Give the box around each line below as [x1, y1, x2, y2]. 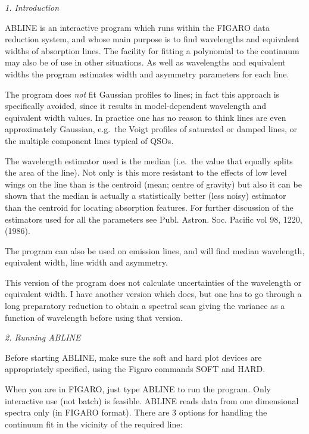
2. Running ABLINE [5, 331, 81, 344]
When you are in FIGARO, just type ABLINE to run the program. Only [5, 383, 271, 395]
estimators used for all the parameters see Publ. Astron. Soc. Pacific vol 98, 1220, [5, 213, 302, 225]
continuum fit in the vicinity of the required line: [5, 417, 183, 430]
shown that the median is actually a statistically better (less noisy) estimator [5, 189, 286, 202]
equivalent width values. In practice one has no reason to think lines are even [5, 111, 286, 123]
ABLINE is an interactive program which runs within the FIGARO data [5, 21, 270, 33]
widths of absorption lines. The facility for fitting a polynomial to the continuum [5, 44, 299, 57]
